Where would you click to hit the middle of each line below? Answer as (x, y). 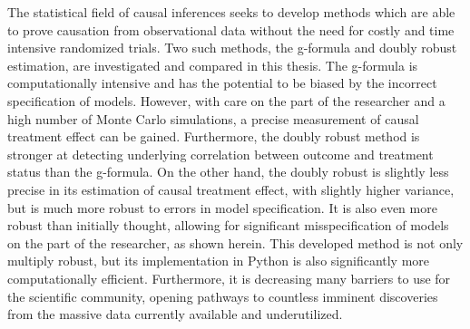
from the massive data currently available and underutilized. (175, 314)
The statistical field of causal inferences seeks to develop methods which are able (231, 12)
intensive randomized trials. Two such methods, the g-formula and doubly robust (232, 48)
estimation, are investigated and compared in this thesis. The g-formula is (213, 65)
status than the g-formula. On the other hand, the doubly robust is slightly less (228, 172)
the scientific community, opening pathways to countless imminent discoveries (223, 296)
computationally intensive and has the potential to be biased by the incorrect (222, 83)
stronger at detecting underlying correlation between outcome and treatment (220, 154)
